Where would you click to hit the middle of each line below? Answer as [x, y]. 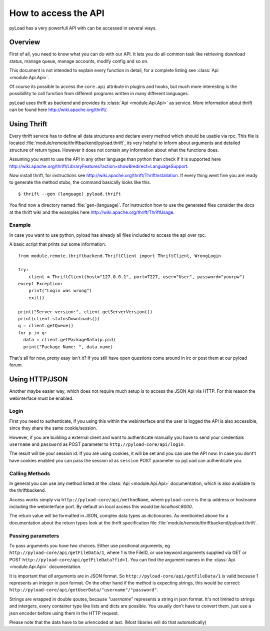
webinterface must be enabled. [41, 398]
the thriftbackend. [27, 490]
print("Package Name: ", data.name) [68, 347]
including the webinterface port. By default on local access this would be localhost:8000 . [101, 507]
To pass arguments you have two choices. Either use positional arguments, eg [89, 546]
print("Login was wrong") [60, 291]
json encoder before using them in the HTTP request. [64, 613]
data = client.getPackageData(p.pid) [69, 340]
